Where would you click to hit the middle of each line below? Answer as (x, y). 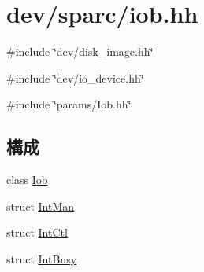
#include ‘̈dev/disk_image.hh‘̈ (80, 51)
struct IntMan (41, 206)
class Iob (27, 180)
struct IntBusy (42, 258)
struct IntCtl (37, 232)
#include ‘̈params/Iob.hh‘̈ (69, 104)
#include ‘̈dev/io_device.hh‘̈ (75, 77)
